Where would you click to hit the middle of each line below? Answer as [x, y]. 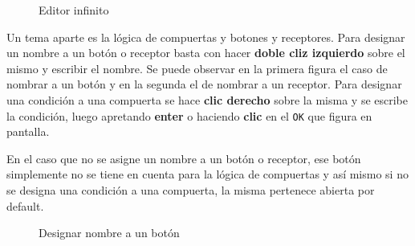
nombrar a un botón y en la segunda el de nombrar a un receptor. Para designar [204, 84]
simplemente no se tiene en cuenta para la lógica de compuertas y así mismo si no [207, 174]
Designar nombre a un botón [109, 233]
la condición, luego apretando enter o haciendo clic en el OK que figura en [189, 115]
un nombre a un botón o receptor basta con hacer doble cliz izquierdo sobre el [206, 53]
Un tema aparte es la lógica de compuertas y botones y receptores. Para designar [206, 37]
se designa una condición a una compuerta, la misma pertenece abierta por [191, 190]
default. [25, 205]
